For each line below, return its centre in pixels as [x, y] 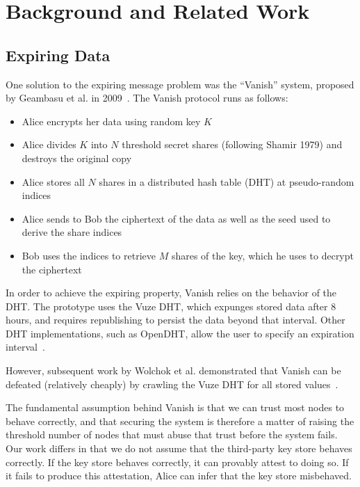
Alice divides [49, 144]
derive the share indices [72, 232]
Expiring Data [58, 55]
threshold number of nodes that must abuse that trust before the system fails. [172, 434]
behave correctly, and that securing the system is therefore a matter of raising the [180, 421]
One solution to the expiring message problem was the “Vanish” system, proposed [180, 84]
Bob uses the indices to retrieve [89, 255]
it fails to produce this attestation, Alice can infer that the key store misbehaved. [179, 476]
